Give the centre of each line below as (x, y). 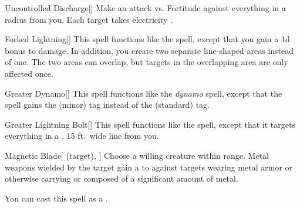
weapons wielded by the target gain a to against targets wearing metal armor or (149, 167)
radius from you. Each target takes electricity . (89, 19)
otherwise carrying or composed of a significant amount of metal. (122, 178)
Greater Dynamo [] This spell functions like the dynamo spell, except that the (144, 93)
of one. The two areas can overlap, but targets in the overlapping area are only (146, 62)
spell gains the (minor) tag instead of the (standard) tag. (107, 105)
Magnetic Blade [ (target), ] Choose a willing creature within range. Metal (137, 155)
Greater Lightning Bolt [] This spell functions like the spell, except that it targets (150, 124)
